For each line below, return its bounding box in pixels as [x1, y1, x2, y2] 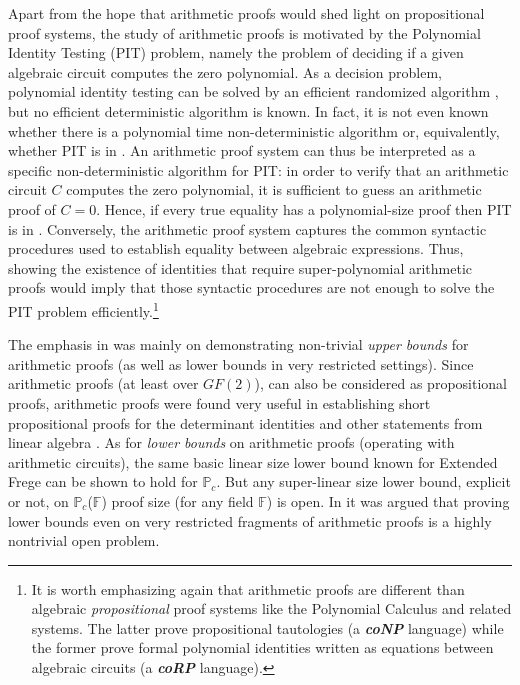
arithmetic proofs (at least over [8, 373, 199, 394]
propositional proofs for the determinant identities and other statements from [8, 412, 483, 433]
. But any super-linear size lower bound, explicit [216, 471, 511, 492]
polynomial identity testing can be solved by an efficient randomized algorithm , [8, 81, 499, 102]
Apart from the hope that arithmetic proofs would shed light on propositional [8, 3, 485, 23]
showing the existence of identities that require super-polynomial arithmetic [8, 257, 473, 278]
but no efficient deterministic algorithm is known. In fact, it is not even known [8, 100, 489, 121]
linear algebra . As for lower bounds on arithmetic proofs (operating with [8, 432, 455, 453]
